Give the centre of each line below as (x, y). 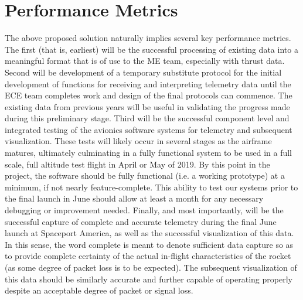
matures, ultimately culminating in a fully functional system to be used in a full (148, 153)
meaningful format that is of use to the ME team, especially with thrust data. (145, 61)
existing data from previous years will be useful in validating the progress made (147, 106)
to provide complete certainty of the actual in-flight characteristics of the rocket (148, 256)
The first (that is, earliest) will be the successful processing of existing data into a (151, 49)
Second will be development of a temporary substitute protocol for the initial (143, 72)
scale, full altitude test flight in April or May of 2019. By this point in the (137, 164)
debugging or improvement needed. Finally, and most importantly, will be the (144, 210)
